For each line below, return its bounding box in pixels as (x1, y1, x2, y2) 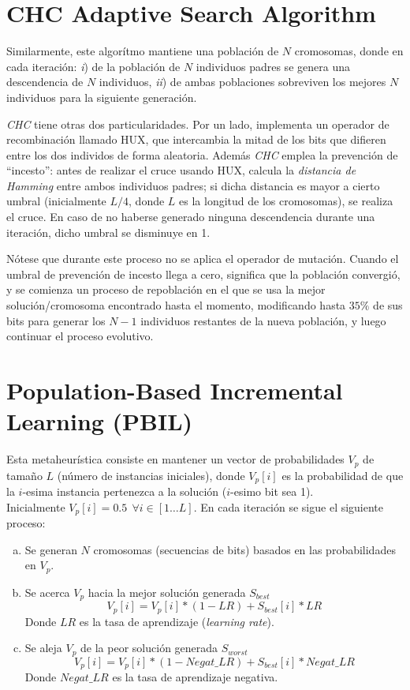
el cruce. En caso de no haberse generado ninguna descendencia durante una (6, 208, 375, 225)
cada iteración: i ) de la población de (6, 58, 181, 74)
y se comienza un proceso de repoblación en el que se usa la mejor (6, 281, 326, 298)
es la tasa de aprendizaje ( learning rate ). (79, 613, 274, 629)
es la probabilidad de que (281, 467, 404, 483)
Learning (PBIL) (6, 405, 193, 437)
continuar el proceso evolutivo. (6, 328, 154, 344)
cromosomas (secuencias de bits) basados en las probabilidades (93, 541, 396, 557)
